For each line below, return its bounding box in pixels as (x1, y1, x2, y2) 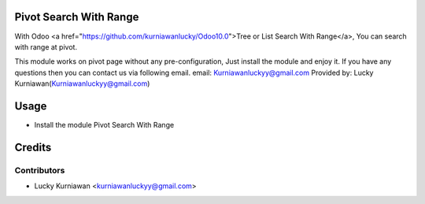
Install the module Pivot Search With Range (34, 120, 175, 129)
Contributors (14, 165, 65, 176)
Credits (14, 140, 52, 154)
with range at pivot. (14, 42, 78, 51)
